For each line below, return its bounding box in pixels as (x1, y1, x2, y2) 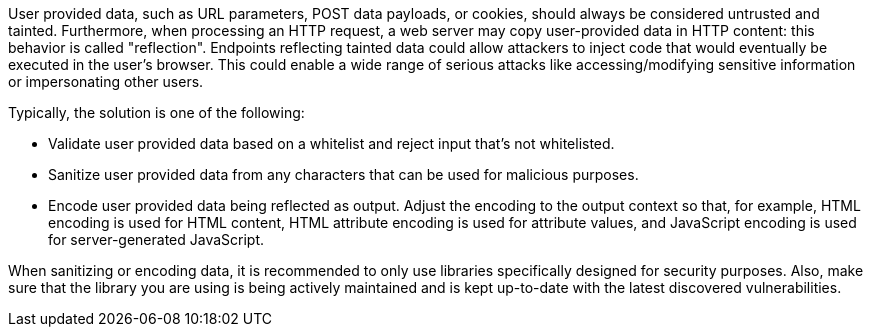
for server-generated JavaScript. (48, 231, 265, 248)
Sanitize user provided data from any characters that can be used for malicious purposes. (48, 166, 639, 183)
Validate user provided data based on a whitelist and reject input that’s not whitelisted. (48, 135, 615, 152)
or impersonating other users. (8, 73, 204, 90)
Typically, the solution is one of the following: (8, 104, 305, 121)
